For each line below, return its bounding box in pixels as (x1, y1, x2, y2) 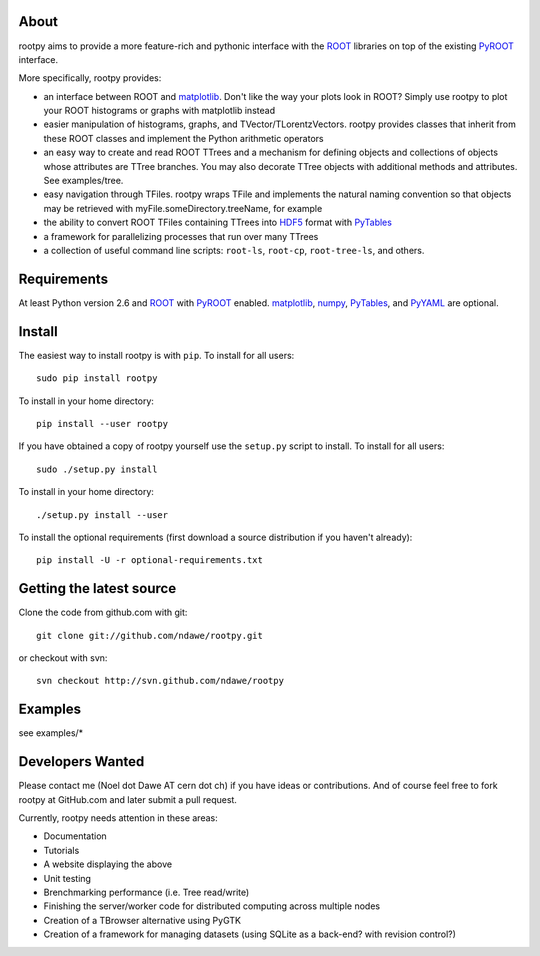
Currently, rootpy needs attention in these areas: (18, 811, 219, 824)
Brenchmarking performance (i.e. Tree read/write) (43, 886, 250, 898)
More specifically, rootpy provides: (18, 72, 162, 84)
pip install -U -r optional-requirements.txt (36, 555, 264, 566)
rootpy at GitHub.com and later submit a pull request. (18, 793, 237, 805)
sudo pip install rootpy (36, 373, 158, 384)
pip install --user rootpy (36, 418, 169, 429)
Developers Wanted (18, 753, 145, 770)
